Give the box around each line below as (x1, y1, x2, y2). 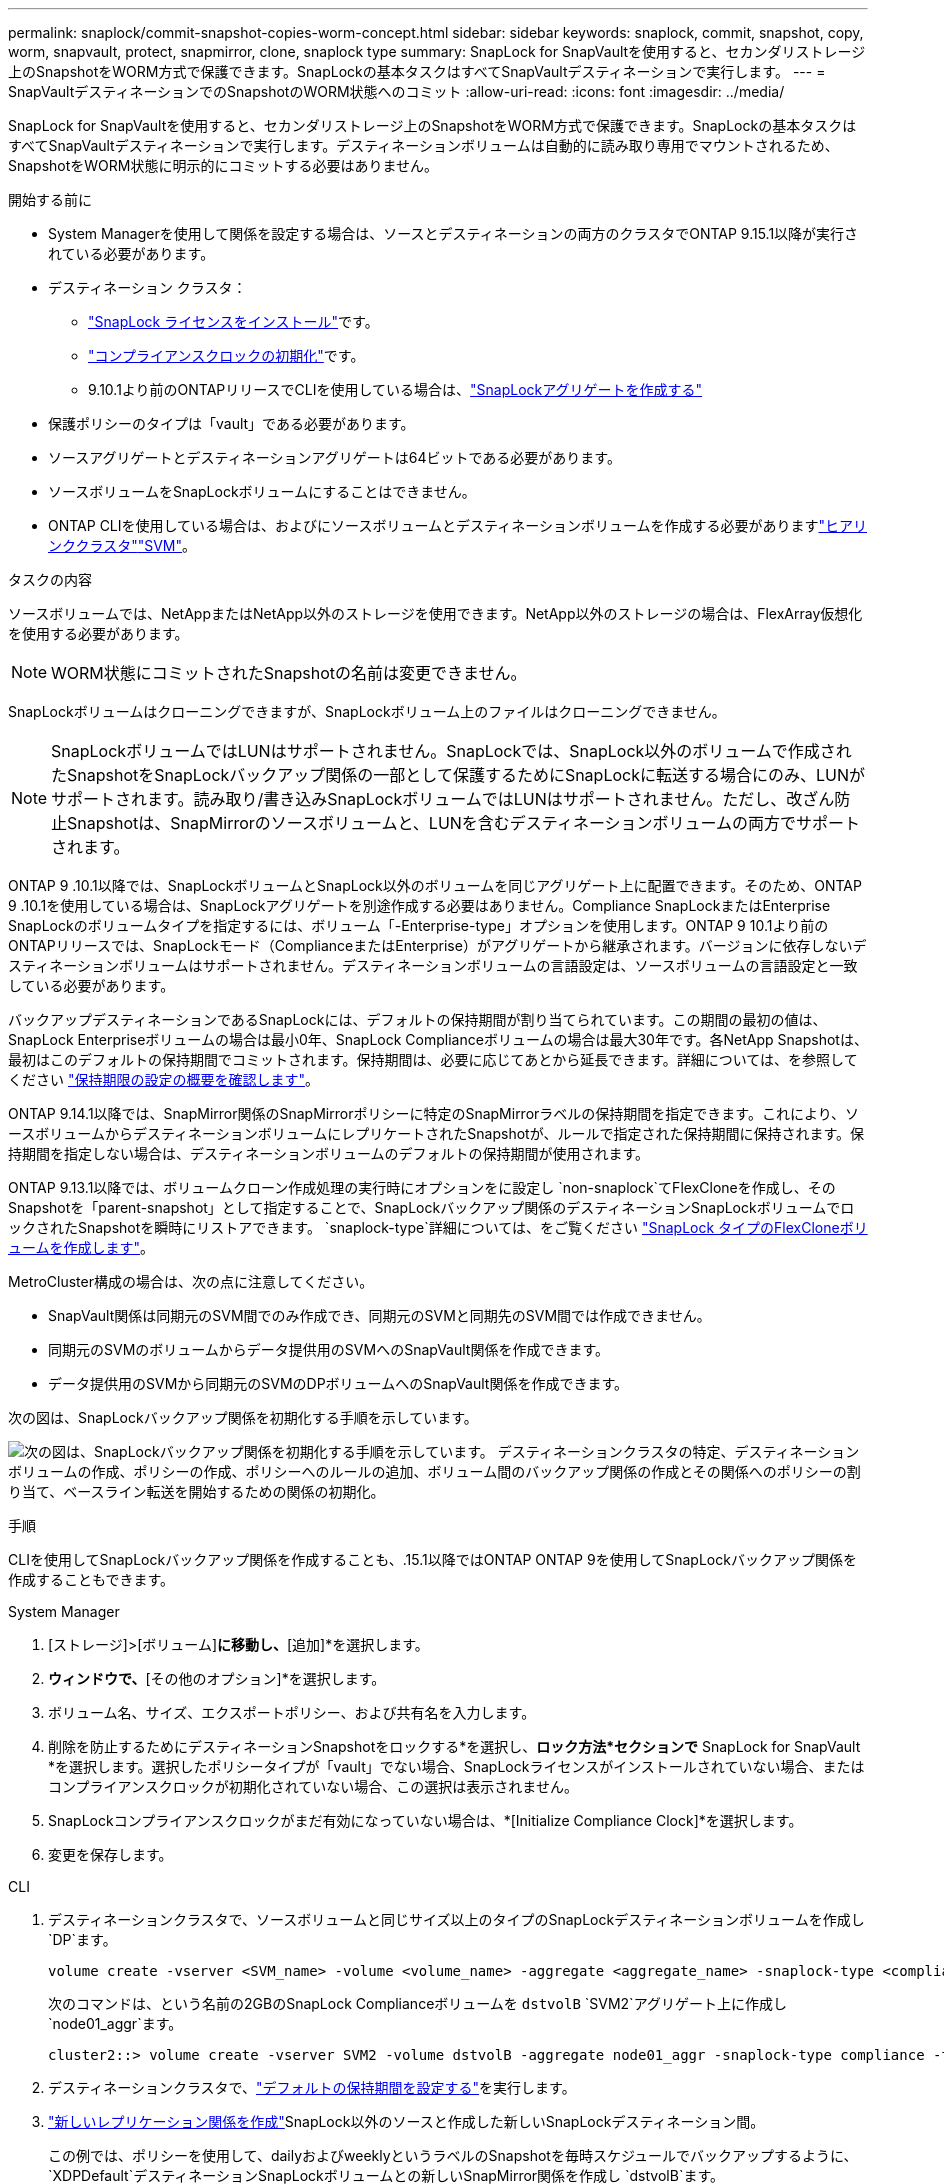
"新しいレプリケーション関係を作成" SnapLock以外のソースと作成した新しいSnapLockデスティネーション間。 (48, 2113, 765, 2130)
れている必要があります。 (48, 245, 215, 262)
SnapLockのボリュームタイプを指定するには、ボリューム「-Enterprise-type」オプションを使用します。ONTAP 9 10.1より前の (8, 917, 829, 934)
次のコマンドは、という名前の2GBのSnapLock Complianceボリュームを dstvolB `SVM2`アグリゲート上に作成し (48, 1995, 787, 2012)
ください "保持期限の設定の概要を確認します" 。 (8, 1071, 319, 1088)
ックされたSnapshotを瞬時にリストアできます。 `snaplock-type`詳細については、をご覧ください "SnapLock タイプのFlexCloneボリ (8, 1219, 868, 1236)
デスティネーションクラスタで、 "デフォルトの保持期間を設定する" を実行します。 (48, 2079, 576, 2096)
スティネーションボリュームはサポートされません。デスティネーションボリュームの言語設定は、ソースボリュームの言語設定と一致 (8, 957, 858, 974)
